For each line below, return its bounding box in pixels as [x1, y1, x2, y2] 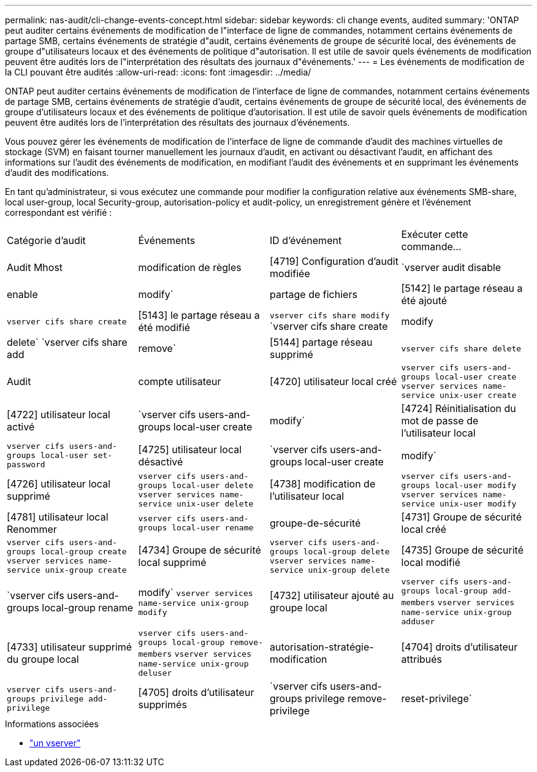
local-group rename [42, 602, 134, 614]
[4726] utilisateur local [7, 478, 111, 490]
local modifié [401, 556, 461, 568]
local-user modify [435, 481, 517, 490]
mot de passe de [401, 415, 479, 427]
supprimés [138, 698, 187, 711]
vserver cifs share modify [270, 310, 390, 320]
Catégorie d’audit [7, 234, 86, 247]
